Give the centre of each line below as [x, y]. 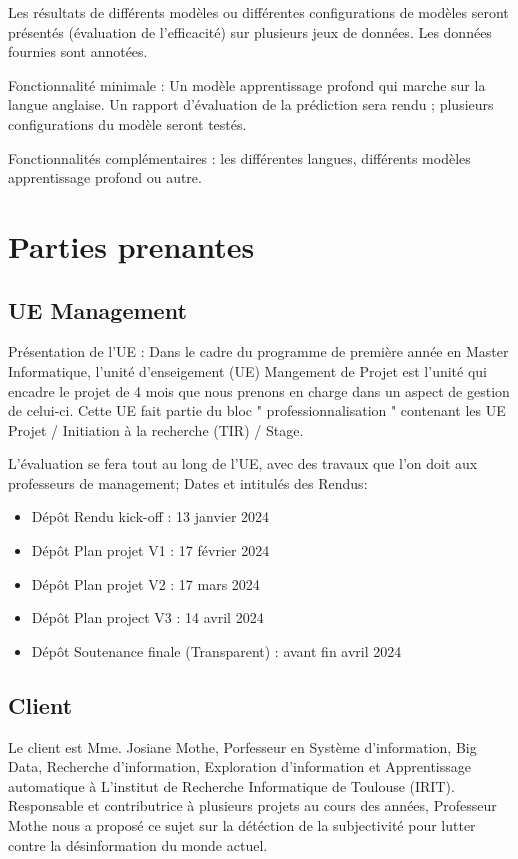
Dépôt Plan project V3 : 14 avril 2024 [147, 617]
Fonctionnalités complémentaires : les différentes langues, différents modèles [239, 157]
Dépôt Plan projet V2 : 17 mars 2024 [145, 583]
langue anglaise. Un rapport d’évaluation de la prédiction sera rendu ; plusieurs [251, 104]
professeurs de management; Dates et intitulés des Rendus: [188, 482]
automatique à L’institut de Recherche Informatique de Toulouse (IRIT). [231, 785]
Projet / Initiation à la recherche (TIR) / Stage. [156, 429]
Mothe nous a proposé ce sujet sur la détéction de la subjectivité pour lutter [242, 825]
